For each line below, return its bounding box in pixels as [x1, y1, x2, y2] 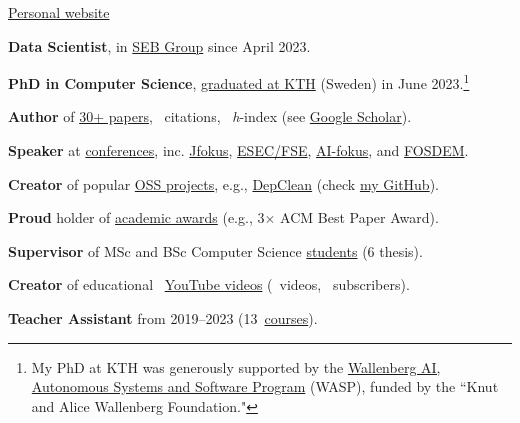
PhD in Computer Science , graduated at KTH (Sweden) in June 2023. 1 [8, 70, 470, 93]
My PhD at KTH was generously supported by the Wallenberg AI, [31, 356, 441, 377]
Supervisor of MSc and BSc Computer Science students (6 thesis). [8, 240, 423, 261]
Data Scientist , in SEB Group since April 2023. [8, 35, 311, 56]
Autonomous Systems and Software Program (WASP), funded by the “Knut [31, 376, 499, 397]
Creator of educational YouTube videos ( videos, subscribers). [8, 274, 410, 295]
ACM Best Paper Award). [280, 207, 439, 228]
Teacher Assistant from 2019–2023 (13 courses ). [8, 308, 318, 328]
